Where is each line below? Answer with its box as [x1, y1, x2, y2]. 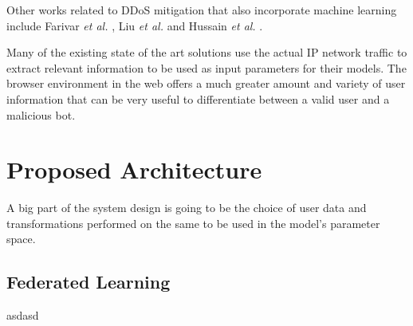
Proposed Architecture [6, 153, 262, 186]
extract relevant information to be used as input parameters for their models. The [6, 59, 407, 76]
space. [6, 230, 36, 247]
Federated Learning [6, 269, 171, 294]
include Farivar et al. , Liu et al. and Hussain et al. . [6, 17, 263, 33]
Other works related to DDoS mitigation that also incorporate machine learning [6, 2, 397, 18]
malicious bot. [6, 106, 76, 123]
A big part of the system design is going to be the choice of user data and [6, 199, 367, 216]
